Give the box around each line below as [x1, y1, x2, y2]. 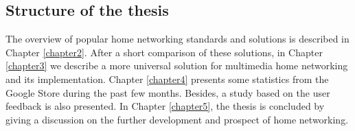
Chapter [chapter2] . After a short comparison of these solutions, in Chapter [5, 45, 323, 59]
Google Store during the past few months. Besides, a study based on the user [5, 85, 330, 99]
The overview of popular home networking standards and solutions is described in [5, 32, 350, 46]
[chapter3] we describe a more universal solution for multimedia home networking [5, 58, 348, 73]
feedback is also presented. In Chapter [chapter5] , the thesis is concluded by [5, 99, 325, 113]
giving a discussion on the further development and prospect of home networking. [5, 112, 349, 126]
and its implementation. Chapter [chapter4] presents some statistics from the [5, 71, 329, 86]
